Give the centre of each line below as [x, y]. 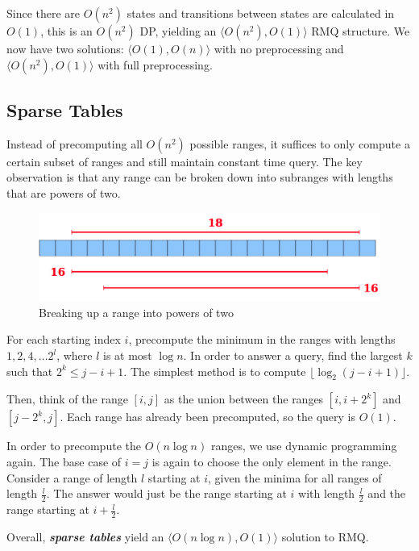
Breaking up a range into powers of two [136, 312]
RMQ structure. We [361, 31]
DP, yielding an [178, 31]
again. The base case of [64, 462]
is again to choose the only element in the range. [272, 462]
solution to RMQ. [325, 536]
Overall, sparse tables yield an [85, 536]
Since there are [44, 13]
